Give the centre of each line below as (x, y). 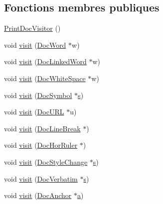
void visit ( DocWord (35, 45)
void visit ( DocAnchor (38, 195)
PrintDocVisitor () (32, 28)
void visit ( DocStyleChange (46, 161)
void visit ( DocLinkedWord (45, 61)
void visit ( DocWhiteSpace (45, 78)
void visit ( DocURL (34, 112)
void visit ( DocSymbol (38, 95)
